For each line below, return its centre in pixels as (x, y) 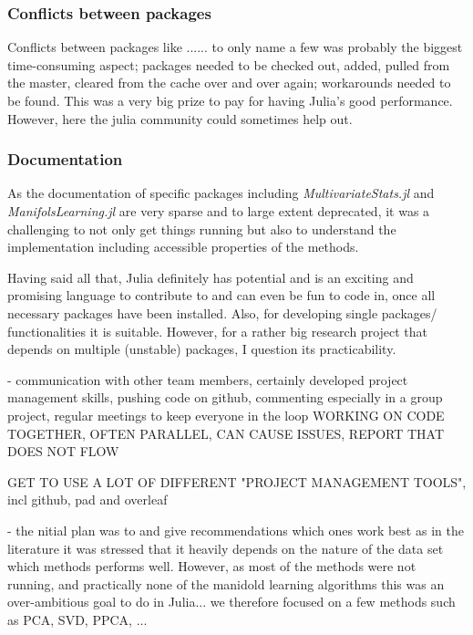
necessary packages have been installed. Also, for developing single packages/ (222, 312)
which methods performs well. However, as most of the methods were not (212, 566)
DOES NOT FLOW (63, 451)
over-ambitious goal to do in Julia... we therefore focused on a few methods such (231, 602)
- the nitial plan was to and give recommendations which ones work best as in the (236, 530)
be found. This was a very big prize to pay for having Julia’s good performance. (230, 100)
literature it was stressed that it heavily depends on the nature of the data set (226, 548)
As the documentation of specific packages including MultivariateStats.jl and (221, 193)
